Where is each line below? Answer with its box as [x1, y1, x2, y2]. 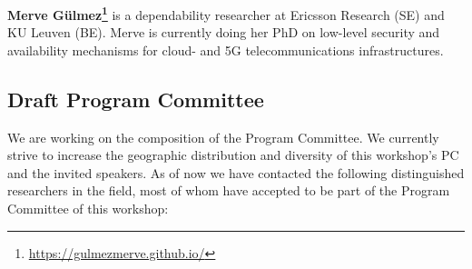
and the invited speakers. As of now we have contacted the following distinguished [7, 163, 465, 182]
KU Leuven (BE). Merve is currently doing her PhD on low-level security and [7, 23, 440, 42]
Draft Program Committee [7, 85, 264, 113]
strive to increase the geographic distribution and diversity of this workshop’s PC [7, 145, 459, 164]
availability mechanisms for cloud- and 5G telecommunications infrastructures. [7, 40, 444, 59]
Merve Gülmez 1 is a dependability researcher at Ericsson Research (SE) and [7, 3, 445, 24]
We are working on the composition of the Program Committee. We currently [7, 127, 439, 146]
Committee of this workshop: [7, 199, 169, 218]
